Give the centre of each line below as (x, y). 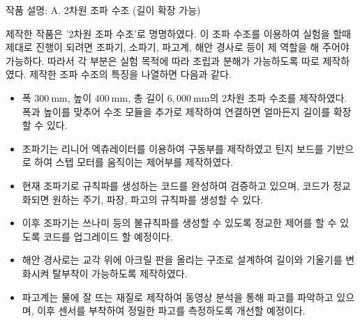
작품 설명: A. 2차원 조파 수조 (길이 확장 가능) (103, 10)
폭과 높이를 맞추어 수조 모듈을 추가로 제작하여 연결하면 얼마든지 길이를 (176, 111)
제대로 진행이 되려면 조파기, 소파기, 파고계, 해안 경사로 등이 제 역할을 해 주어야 (178, 47)
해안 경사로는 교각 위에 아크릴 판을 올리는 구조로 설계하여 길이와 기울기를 (182, 260)
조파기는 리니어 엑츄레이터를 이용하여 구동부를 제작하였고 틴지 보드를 (173, 148)
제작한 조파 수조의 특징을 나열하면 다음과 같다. (130, 74)
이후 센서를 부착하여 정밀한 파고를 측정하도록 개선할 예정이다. (171, 310)
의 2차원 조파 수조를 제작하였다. (278, 97)
